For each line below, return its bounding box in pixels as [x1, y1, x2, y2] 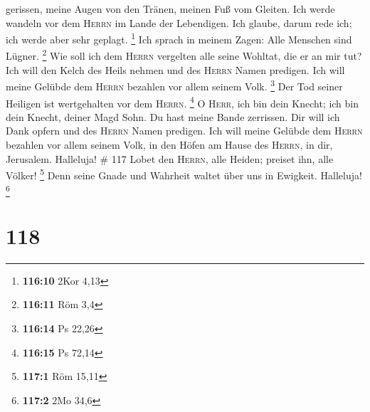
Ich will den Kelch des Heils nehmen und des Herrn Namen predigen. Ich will [6, 62, 345, 77]
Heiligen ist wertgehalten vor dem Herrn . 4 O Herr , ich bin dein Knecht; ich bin [6, 93, 359, 110]
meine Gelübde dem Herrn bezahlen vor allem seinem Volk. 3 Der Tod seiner [6, 77, 343, 93]
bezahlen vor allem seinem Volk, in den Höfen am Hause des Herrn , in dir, [6, 137, 333, 152]
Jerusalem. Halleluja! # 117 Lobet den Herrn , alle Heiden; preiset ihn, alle [6, 151, 334, 166]
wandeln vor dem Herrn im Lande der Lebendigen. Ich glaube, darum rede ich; [6, 15, 352, 30]
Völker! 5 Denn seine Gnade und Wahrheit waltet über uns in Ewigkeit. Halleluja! [6, 166, 362, 182]
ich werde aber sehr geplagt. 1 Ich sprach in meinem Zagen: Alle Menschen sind [6, 30, 352, 46]
